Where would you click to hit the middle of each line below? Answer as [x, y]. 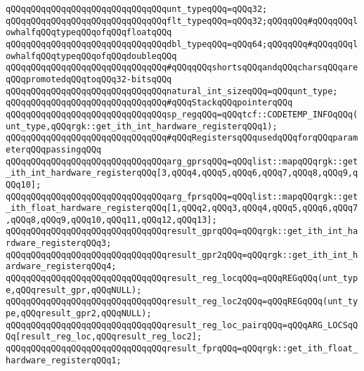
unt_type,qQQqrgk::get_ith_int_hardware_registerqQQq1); [142, 126]
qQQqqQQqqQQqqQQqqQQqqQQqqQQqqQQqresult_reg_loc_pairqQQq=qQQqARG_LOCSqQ [182, 325]
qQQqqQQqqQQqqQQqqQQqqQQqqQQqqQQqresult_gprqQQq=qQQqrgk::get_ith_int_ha [182, 232]
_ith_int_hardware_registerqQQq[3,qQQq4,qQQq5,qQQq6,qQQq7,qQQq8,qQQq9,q [182, 173]
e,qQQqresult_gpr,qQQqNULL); [74, 290]
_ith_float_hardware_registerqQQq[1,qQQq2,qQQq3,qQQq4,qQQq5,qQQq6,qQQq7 [182, 208]
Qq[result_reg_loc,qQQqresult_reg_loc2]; [104, 337]
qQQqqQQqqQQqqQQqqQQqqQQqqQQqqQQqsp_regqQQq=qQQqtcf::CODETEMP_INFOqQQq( [182, 114]
